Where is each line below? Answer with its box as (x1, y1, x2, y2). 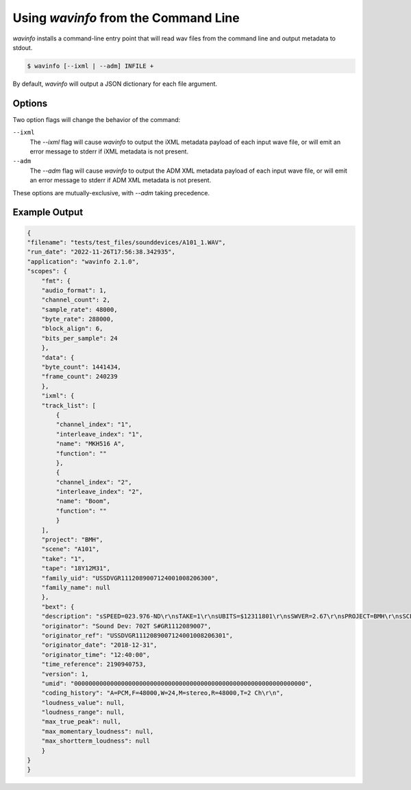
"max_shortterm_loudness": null (41, 737, 151, 745)
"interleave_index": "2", (55, 488, 143, 496)
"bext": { (41, 603, 75, 610)
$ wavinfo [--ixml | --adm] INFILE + (27, 62, 154, 70)
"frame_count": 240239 (41, 373, 118, 380)
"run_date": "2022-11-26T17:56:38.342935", (27, 248, 176, 256)
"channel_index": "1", (55, 421, 133, 428)
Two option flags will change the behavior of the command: (12, 115, 181, 123)
